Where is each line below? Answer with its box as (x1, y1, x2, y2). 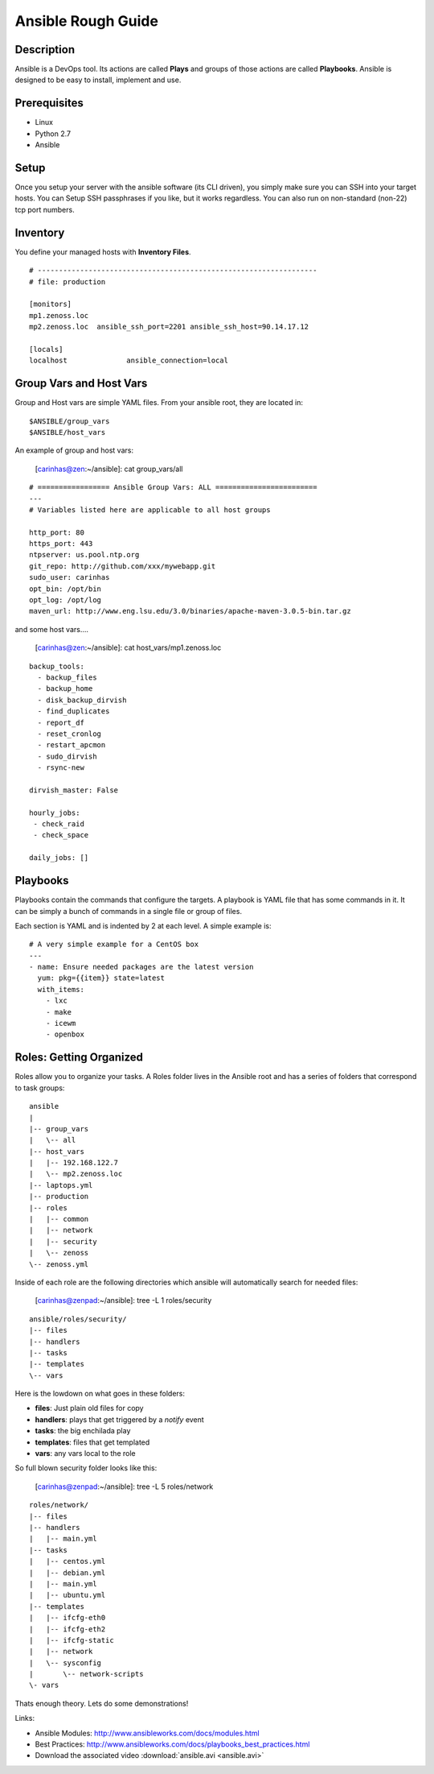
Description (14, 43, 76, 56)
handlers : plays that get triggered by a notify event (35, 1414, 204, 1425)
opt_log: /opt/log (29, 596, 102, 605)
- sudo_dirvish (37, 751, 97, 761)
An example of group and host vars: (14, 445, 134, 455)
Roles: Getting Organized (14, 1051, 144, 1065)
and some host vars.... (14, 624, 88, 634)
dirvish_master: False (29, 785, 119, 795)
